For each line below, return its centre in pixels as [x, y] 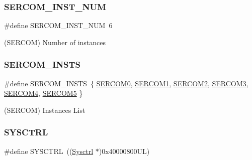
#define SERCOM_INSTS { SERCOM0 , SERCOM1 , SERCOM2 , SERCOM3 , [126, 83]
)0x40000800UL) [124, 151]
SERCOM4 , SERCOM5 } [44, 93]
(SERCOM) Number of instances [55, 42]
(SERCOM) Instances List [45, 110]
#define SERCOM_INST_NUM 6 [58, 25]
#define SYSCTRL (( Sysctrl [49, 151]
